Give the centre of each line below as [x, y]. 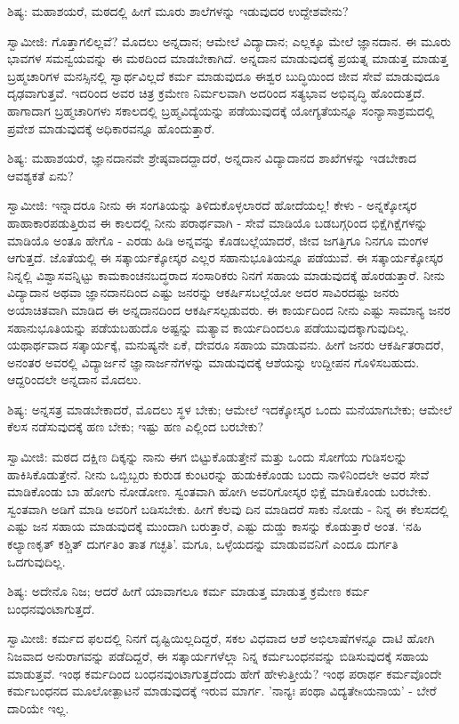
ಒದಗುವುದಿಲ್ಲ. [36, 561]
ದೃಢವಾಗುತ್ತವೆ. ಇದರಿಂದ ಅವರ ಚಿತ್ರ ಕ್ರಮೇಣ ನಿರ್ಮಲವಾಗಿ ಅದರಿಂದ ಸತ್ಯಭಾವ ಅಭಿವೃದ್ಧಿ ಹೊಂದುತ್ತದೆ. [216, 93]
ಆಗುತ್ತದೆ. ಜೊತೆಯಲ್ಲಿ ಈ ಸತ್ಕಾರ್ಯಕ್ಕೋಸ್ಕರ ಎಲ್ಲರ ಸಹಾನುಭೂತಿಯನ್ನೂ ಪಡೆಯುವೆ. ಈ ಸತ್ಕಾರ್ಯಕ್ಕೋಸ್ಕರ [225, 257]
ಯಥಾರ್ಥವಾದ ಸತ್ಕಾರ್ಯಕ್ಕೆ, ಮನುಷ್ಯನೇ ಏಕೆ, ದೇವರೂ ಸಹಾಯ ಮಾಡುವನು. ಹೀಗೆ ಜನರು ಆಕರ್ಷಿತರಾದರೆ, [225, 345]
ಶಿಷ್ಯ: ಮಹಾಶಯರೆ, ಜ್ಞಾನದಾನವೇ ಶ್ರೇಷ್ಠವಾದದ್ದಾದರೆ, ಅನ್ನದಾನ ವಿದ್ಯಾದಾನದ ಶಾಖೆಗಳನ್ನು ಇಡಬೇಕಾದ [212, 158]
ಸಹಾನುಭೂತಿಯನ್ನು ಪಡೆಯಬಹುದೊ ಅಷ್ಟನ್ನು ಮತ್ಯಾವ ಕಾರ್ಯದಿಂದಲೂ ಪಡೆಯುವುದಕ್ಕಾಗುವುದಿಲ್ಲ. [208, 327]
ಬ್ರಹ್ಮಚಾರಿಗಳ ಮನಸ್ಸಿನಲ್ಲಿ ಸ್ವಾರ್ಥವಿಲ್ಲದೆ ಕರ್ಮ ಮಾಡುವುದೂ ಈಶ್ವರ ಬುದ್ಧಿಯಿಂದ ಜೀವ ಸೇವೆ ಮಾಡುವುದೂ [224, 75]
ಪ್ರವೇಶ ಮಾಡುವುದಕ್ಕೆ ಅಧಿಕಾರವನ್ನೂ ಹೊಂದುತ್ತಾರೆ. [111, 128]
